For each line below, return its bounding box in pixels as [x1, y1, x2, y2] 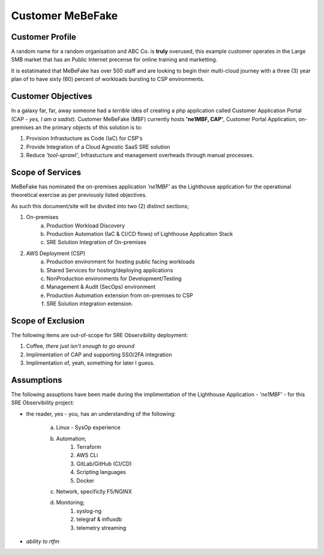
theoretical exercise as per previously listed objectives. [11, 191, 147, 199]
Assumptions [11, 375, 62, 385]
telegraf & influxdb [76, 516, 122, 523]
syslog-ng [76, 507, 102, 514]
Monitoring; [56, 499, 85, 506]
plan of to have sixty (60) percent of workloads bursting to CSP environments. [11, 76, 205, 83]
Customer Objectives [11, 91, 92, 101]
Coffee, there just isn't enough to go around [26, 343, 135, 350]
